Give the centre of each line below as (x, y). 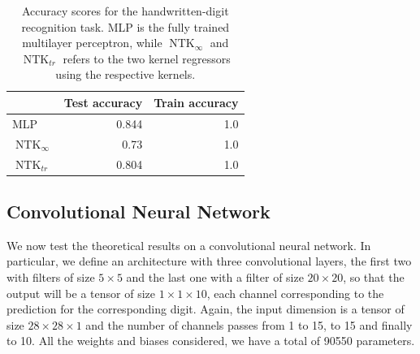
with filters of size (51, 276)
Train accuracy (196, 102)
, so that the (374, 276)
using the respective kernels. (126, 74)
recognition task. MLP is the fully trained (126, 26)
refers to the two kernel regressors (147, 58)
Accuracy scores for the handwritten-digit (125, 11)
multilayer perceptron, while (92, 43)
